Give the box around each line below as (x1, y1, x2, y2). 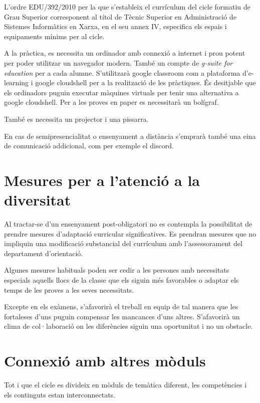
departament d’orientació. (4, 248, 83, 258)
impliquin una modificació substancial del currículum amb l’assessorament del (4, 238, 242, 249)
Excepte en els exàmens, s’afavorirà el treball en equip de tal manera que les (4, 301, 238, 312)
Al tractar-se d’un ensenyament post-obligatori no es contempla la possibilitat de (4, 219, 252, 229)
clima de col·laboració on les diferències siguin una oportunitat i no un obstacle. (4, 321, 253, 331)
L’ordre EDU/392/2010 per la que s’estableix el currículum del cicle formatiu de (4, 2, 250, 12)
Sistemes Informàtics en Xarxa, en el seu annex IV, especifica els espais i (4, 21, 227, 32)
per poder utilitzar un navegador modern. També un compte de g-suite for (4, 57, 233, 68)
